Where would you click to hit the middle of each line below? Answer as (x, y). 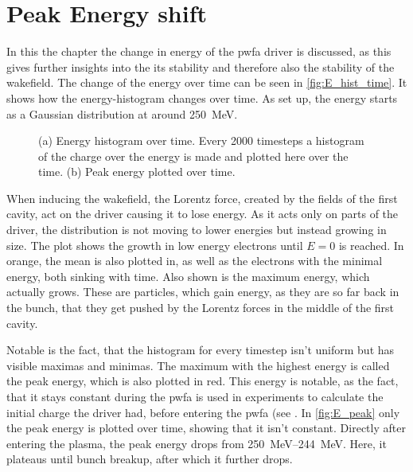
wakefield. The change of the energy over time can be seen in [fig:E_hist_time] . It (207, 82)
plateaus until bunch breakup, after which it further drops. (150, 459)
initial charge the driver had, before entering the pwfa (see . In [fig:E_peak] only (203, 412)
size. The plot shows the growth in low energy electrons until (155, 245)
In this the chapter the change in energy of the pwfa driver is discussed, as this (199, 51)
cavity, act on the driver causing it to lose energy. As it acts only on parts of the (203, 214)
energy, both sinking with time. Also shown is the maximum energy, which (188, 276)
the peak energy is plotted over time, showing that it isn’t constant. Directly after (206, 428)
